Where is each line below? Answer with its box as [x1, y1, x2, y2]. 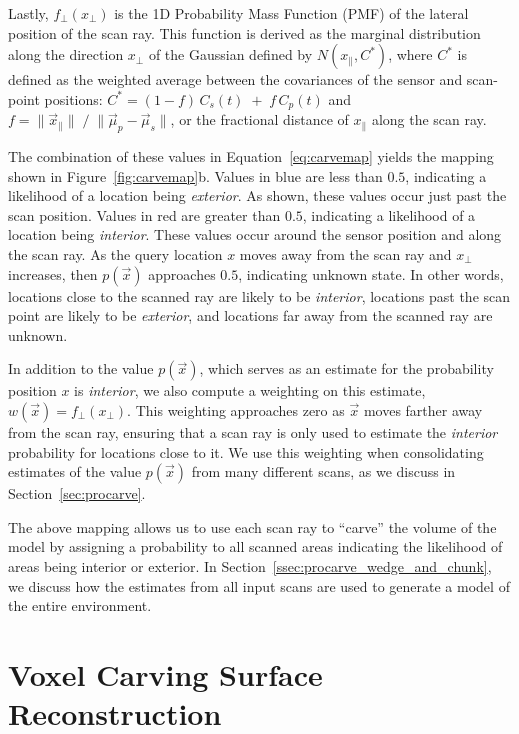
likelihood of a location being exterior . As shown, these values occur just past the [8, 185, 507, 206]
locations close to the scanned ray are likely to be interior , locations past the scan [8, 285, 511, 306]
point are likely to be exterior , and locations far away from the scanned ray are [8, 305, 493, 326]
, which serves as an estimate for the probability [199, 358, 494, 379]
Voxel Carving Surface [8, 653, 323, 694]
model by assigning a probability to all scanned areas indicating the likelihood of [8, 536, 503, 557]
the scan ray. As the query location [8, 244, 223, 264]
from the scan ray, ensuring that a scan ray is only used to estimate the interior [8, 421, 498, 442]
